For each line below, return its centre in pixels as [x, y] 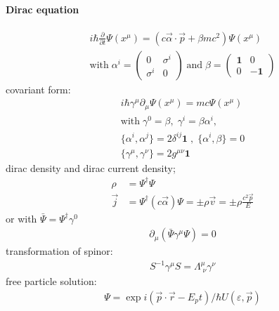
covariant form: [38, 89]
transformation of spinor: [59, 251]
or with [21, 218]
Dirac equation [43, 9]
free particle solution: [51, 281]
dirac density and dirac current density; [91, 167]
